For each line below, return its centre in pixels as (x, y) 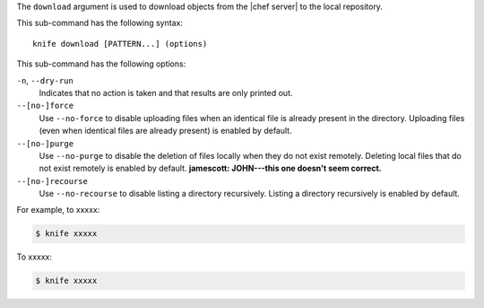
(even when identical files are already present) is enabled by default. (165, 131)
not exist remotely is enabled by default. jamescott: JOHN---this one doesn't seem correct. (210, 168)
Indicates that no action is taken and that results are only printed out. (166, 92)
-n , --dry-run (45, 80)
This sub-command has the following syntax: (100, 23)
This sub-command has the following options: (101, 64)
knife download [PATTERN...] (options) (120, 44)
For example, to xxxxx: (58, 210)
